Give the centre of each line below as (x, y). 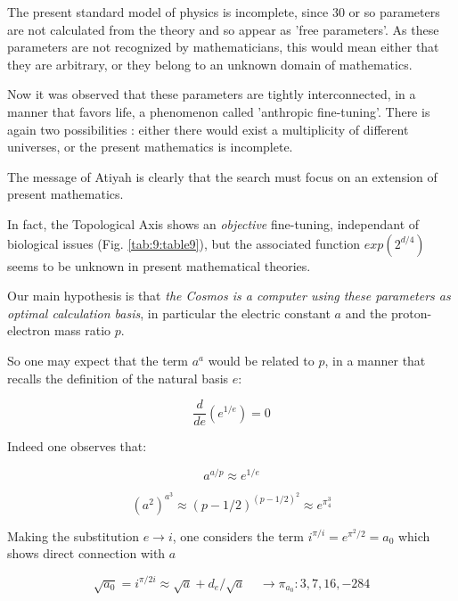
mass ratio (82, 330)
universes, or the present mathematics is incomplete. (150, 147)
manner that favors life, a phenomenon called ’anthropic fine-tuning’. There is (219, 111)
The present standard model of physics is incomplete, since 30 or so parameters (224, 12)
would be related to (261, 360)
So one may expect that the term (98, 360)
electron (29, 330)
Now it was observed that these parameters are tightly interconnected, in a (212, 94)
